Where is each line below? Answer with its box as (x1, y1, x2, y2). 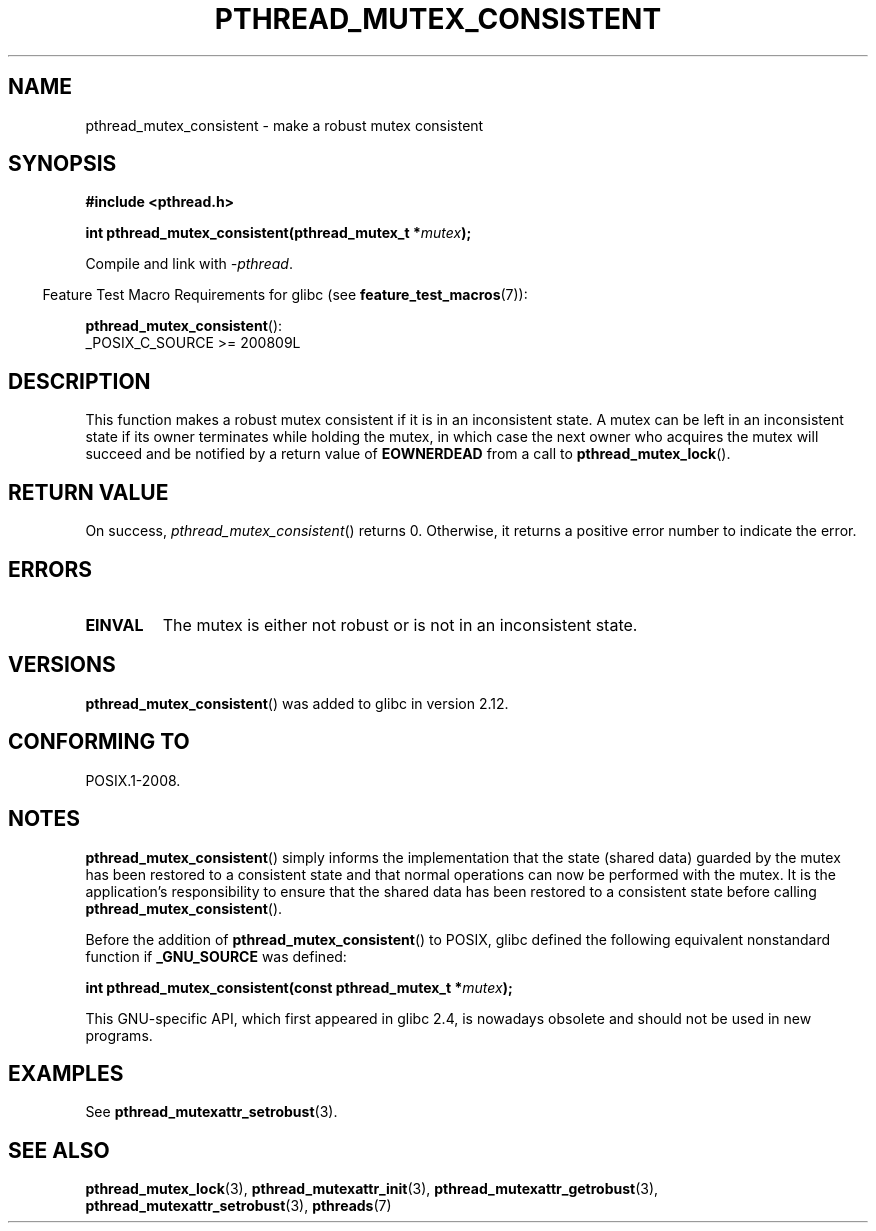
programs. (85, 1026, 153, 1044)
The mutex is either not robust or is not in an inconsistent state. (162, 614, 638, 635)
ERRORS (8, 556, 93, 582)
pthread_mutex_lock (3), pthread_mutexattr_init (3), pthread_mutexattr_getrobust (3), (85, 1180, 659, 1198)
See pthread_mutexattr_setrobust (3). (85, 1103, 338, 1121)
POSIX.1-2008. (85, 771, 181, 789)
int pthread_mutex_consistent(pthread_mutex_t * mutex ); (85, 224, 472, 242)
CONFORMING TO (8, 729, 190, 755)
